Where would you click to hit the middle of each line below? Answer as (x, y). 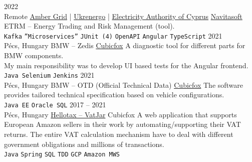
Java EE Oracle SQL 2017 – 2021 (55, 105)
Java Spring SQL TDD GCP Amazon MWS (62, 155)
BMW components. (34, 55)
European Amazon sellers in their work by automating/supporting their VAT (122, 124)
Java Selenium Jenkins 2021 (49, 75)
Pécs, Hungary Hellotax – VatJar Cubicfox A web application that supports (120, 114)
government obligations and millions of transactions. (84, 144)
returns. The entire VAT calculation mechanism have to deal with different (119, 134)
